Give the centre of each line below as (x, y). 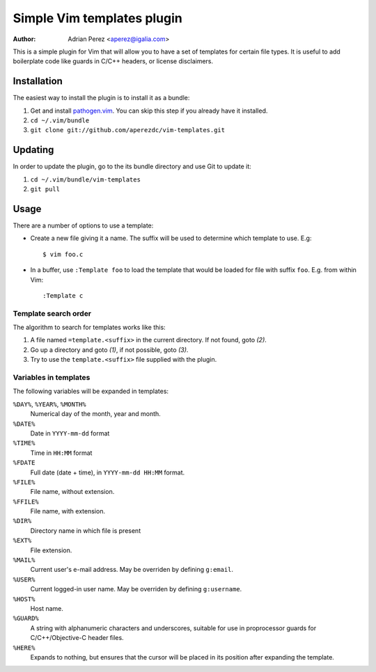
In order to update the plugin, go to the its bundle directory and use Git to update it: (132, 166)
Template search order (52, 313)
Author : (24, 39)
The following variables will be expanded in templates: (91, 391)
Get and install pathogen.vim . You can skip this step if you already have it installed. (149, 111)
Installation (38, 81)
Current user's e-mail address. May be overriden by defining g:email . (132, 570)
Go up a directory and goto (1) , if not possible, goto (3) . (109, 350)
